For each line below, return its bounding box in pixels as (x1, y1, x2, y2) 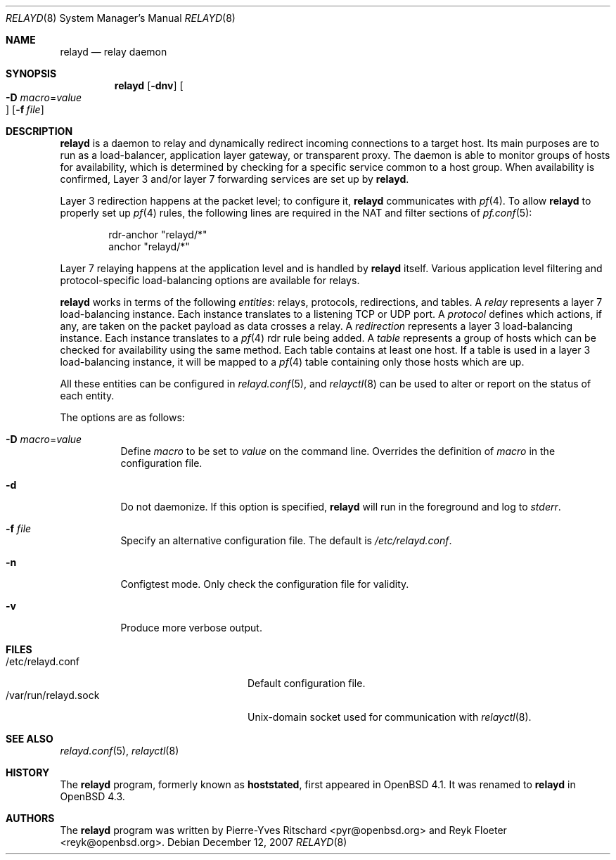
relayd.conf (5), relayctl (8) (60, 745, 179, 757)
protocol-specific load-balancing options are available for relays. (60, 274, 360, 286)
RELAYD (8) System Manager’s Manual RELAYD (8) (6, 12, 236, 24)
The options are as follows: (60, 411, 185, 423)
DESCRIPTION (6, 125, 73, 137)
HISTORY (6, 766, 50, 778)
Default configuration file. (248, 677, 366, 689)
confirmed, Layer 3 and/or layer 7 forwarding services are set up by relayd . (60, 173, 409, 185)
